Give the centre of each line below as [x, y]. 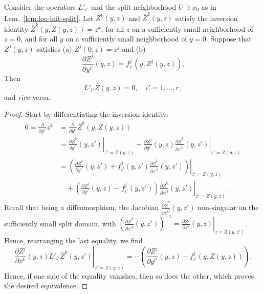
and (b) [134, 48]
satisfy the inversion [206, 18]
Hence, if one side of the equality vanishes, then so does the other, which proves [129, 275]
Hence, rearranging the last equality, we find [73, 240]
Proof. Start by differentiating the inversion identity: [86, 114]
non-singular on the [228, 207]
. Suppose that [229, 39]
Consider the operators [40, 7]
